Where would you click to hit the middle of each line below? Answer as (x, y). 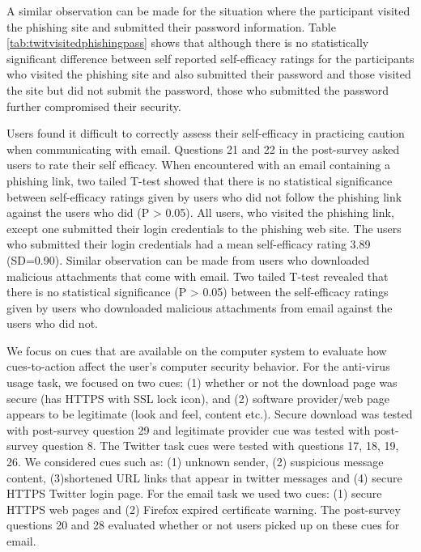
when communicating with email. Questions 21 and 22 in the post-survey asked (203, 149)
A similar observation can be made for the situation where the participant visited (208, 11)
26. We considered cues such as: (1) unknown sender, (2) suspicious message (195, 462)
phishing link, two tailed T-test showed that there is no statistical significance (200, 180)
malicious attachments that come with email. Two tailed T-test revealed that (198, 276)
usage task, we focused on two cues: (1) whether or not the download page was (202, 382)
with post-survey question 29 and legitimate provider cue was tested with (189, 429)
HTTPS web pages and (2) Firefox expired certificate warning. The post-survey (204, 509)
